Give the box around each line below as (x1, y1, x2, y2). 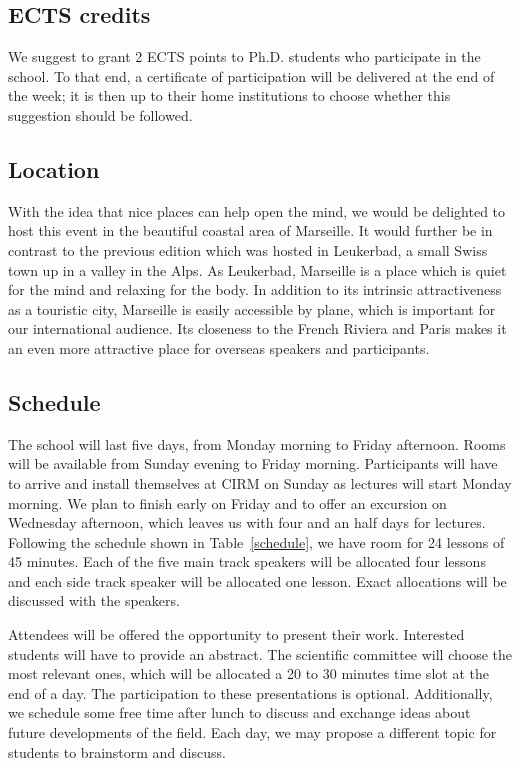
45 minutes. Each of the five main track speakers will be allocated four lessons (8, 551, 486, 572)
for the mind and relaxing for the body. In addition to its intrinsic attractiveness (8, 279, 502, 300)
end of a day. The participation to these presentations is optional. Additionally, (8, 682, 493, 703)
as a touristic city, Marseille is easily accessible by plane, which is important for (8, 298, 496, 319)
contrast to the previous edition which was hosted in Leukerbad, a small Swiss (8, 239, 488, 260)
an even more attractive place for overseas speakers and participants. (8, 337, 430, 358)
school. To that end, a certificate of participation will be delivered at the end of (8, 65, 495, 86)
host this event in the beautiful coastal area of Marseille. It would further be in (8, 220, 493, 241)
